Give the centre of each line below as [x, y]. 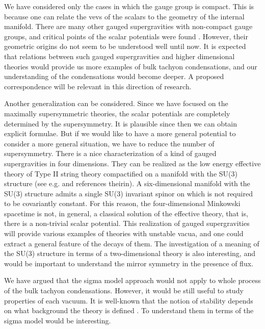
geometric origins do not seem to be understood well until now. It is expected [125, 46]
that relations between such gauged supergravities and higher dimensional [120, 56]
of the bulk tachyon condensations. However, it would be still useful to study [124, 290]
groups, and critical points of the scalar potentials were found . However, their [126, 36]
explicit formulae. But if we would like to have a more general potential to [120, 133]
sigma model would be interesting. [58, 320]
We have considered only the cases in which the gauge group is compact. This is [129, 6]
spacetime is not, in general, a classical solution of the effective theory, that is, [126, 213]
